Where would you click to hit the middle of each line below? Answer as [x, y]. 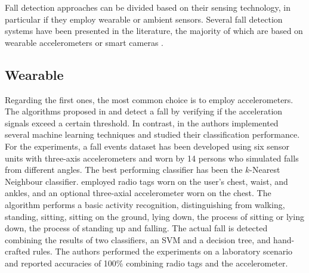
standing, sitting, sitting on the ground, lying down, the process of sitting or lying [154, 216]
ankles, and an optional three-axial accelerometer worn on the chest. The [138, 193]
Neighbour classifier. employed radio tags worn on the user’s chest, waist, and [146, 181]
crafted [18, 251]
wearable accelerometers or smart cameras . [84, 42]
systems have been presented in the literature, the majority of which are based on [154, 31]
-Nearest [265, 170]
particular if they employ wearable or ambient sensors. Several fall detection [144, 19]
